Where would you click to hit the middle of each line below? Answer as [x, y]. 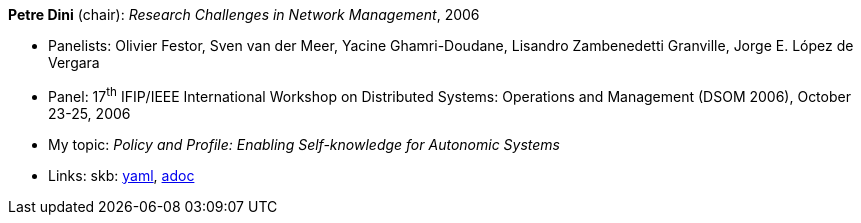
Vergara [74, 62]
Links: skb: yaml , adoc [121, 175]
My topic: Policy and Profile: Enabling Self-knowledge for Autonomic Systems [304, 144]
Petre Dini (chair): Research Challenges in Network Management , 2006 [244, 14]
